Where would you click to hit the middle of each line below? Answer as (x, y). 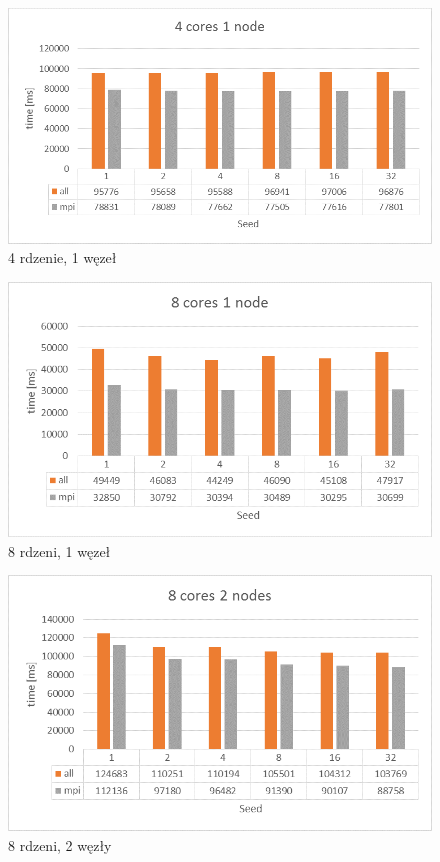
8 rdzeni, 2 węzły (60, 844)
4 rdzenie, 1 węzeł (62, 257)
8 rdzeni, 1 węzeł (59, 550)
